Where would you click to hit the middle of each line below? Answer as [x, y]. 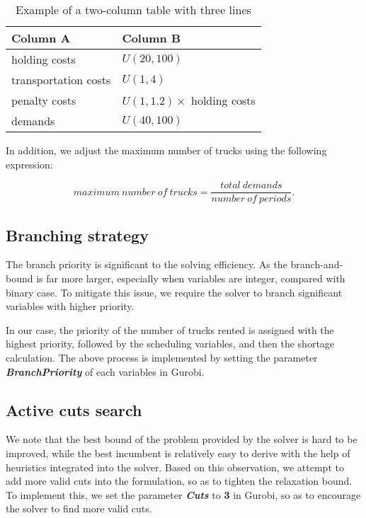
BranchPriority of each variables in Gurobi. [105, 371]
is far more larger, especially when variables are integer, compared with [191, 278]
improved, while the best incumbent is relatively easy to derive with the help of [178, 453]
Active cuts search [74, 409]
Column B [151, 38]
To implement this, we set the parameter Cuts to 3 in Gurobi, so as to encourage [183, 494]
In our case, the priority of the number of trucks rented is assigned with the [170, 329]
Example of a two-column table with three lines [133, 10]
